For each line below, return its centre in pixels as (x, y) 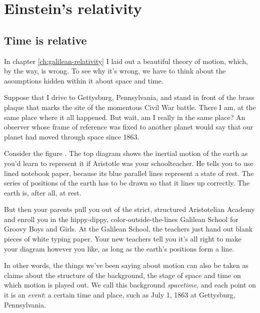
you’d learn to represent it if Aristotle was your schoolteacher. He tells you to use (129, 163)
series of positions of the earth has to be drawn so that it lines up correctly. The (127, 183)
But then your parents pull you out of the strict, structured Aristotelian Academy (129, 209)
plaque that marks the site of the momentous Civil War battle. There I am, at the (130, 107)
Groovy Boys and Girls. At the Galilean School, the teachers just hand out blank (128, 229)
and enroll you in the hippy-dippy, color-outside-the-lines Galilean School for (121, 219)
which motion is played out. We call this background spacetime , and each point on (130, 285)
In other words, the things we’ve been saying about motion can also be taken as (126, 265)
